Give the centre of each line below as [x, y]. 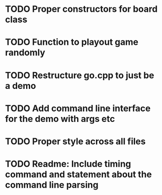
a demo [20, 86]
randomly [25, 53]
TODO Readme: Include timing [68, 164]
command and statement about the [79, 175]
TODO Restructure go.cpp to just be [80, 75]
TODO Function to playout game [72, 42]
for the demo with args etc [60, 119]
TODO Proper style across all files [76, 141]
